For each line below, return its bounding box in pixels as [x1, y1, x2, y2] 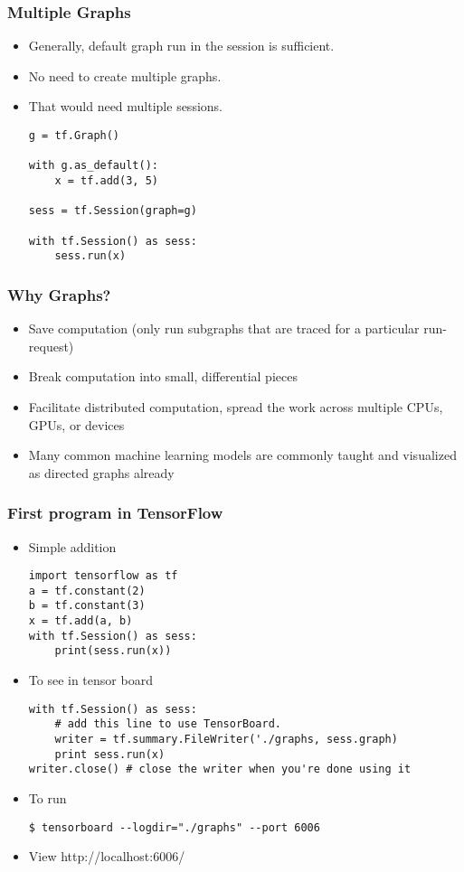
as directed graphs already [28, 463, 175, 482]
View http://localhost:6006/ [28, 847, 185, 866]
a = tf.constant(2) [28, 584, 146, 597]
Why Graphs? [7, 283, 111, 305]
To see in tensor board [28, 670, 153, 689]
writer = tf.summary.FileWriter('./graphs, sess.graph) [54, 732, 398, 745]
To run [28, 788, 67, 807]
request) [28, 336, 74, 355]
